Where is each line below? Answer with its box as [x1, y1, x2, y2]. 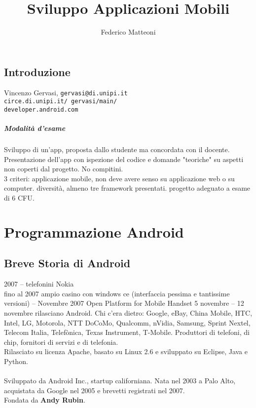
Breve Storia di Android [4, 255, 131, 271]
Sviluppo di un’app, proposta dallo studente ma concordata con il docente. [4, 144, 230, 155]
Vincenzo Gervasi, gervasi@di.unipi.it [4, 87, 128, 97]
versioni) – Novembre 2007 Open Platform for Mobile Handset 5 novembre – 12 [4, 298, 244, 308]
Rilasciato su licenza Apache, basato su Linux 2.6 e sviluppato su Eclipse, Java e [4, 346, 248, 357]
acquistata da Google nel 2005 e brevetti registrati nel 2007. [4, 385, 185, 395]
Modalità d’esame [4, 123, 66, 133]
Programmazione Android [4, 221, 184, 242]
